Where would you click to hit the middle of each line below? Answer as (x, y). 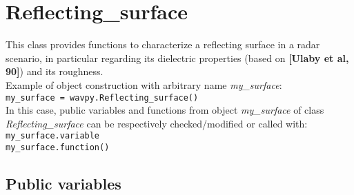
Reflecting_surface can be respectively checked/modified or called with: (157, 123)
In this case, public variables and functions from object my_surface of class (165, 110)
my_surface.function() (58, 147)
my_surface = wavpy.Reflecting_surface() (102, 97)
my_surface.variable (53, 136)
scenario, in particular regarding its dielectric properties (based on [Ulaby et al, (177, 58)
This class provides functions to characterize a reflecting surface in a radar (163, 44)
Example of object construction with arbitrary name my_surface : (144, 84)
